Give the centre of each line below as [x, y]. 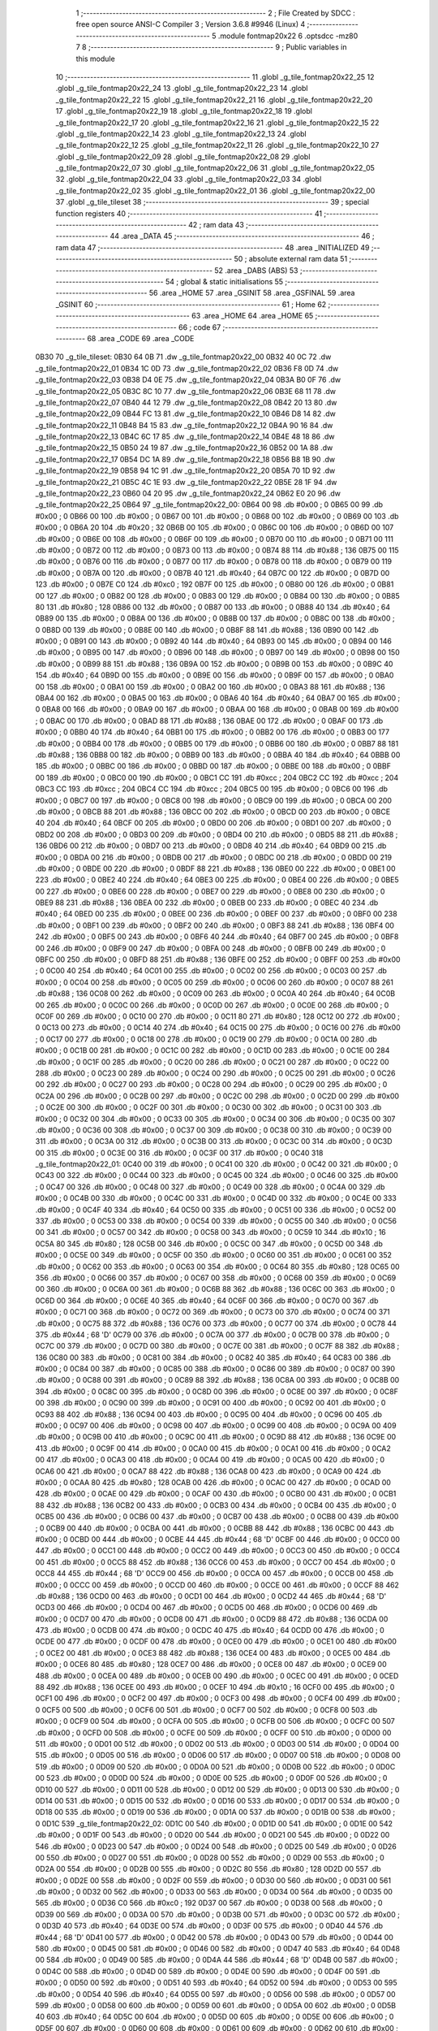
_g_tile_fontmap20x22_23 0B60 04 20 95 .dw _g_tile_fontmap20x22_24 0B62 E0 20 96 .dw [188, 494]
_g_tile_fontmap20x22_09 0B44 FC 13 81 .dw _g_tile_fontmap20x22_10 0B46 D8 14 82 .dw [185, 414]
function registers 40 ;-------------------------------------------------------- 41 [189, 213]
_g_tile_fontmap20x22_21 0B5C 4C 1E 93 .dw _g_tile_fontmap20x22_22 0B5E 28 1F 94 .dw [186, 482]
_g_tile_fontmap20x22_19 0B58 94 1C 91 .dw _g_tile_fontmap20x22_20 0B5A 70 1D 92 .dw [185, 470]
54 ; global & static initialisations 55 [224, 281]
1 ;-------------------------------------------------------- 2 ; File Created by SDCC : [216, 13]
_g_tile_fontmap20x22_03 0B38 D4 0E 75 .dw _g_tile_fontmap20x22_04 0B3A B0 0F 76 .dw [188, 380]
